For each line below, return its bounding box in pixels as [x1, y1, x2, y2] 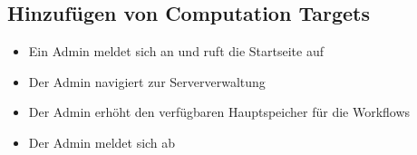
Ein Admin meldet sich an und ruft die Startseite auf [28, 42, 324, 61]
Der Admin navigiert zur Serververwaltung [28, 72, 266, 91]
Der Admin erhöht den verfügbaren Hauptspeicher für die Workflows [28, 102, 411, 121]
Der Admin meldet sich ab [28, 132, 176, 151]
